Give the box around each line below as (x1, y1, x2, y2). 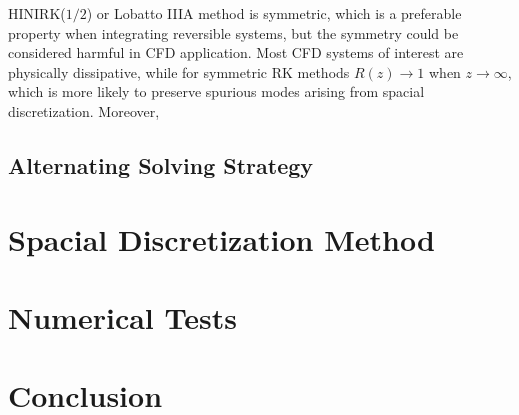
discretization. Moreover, (8, 100, 160, 121)
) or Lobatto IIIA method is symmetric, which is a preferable (86, 3, 462, 23)
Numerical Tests (8, 296, 237, 337)
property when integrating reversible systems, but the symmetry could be (8, 22, 459, 43)
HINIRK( (8, 3, 66, 23)
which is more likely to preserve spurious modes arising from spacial (8, 81, 425, 102)
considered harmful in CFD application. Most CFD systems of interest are (8, 42, 464, 63)
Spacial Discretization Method (8, 218, 435, 259)
